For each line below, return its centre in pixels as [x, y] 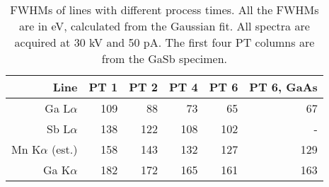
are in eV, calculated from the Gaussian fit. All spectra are [164, 26]
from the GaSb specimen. [164, 58]
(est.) [64, 149]
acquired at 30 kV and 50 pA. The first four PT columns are [164, 42]
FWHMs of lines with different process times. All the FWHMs [164, 10]
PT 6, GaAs [283, 87]
